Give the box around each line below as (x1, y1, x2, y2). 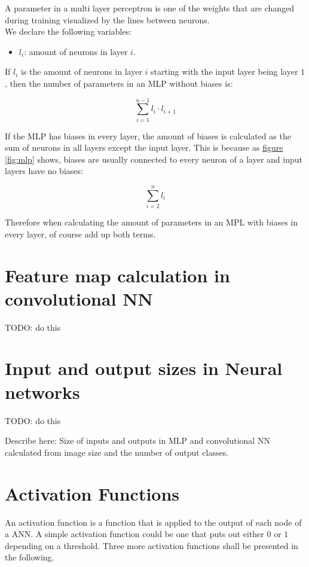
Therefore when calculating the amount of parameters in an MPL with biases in (5, 216, 298, 228)
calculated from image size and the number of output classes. (5, 446, 229, 458)
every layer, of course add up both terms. (5, 227, 156, 240)
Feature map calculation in (5, 263, 230, 287)
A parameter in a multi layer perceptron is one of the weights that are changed (5, 2, 295, 14)
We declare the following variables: (5, 25, 132, 38)
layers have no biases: (5, 164, 83, 177)
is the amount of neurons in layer (21, 65, 142, 78)
